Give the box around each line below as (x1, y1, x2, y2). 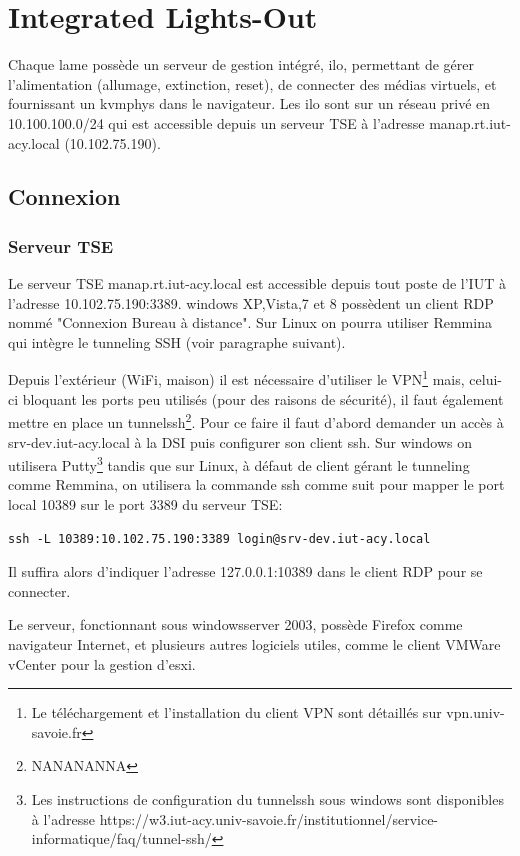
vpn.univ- (446, 702, 505, 723)
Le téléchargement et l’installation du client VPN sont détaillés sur (31, 702, 442, 723)
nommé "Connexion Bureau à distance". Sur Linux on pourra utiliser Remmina (8, 312, 492, 333)
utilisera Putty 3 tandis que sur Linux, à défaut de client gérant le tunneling (8, 452, 470, 475)
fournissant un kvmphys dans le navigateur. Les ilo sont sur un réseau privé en (8, 93, 491, 114)
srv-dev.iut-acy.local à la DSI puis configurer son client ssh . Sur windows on (8, 431, 473, 452)
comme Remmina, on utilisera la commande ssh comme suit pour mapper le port (8, 474, 505, 495)
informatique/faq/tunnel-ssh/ (31, 828, 212, 849)
